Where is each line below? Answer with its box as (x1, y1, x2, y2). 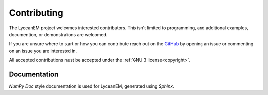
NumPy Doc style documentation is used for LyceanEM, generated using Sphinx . (9, 83, 174, 89)
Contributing (9, 7, 63, 18)
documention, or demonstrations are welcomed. (9, 31, 108, 37)
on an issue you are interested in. (9, 48, 77, 54)
